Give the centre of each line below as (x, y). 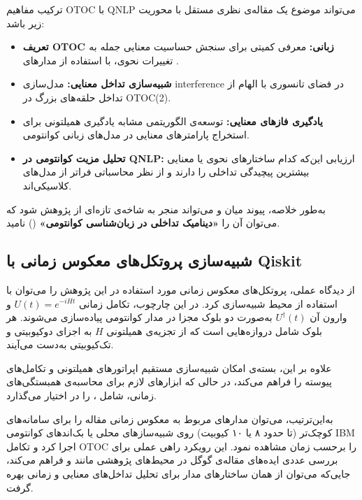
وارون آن (328, 317)
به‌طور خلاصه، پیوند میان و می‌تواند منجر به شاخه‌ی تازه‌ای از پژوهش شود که (166, 209)
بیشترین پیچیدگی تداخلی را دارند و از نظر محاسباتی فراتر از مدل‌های (166, 172)
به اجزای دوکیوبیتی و (49, 330)
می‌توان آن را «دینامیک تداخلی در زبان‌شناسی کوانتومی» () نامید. (143, 223)
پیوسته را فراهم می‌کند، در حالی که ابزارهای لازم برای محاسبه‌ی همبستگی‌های (169, 381)
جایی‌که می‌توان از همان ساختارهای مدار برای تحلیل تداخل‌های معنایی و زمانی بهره (179, 474)
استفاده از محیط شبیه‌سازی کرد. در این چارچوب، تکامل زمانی (208, 303)
